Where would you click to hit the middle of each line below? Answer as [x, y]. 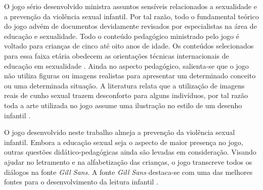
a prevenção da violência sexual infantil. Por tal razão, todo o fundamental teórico [131, 16]
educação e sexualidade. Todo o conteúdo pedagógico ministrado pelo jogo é [122, 36]
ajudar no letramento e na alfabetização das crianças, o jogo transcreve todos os [128, 161]
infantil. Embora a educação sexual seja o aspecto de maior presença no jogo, [124, 142]
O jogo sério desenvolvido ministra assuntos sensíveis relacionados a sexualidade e [130, 6]
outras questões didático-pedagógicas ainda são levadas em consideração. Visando [130, 152]
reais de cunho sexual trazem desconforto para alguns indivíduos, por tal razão [126, 95]
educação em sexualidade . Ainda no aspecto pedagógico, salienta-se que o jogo [126, 65]
